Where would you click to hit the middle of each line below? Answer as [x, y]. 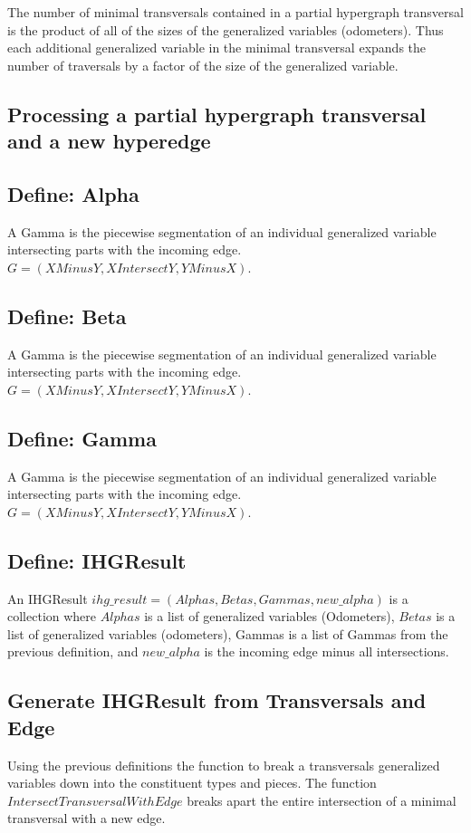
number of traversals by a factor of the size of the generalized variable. [203, 65]
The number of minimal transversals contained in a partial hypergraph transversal [235, 12]
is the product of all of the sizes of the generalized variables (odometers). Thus [226, 29]
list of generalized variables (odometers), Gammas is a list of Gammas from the [228, 633]
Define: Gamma [82, 438]
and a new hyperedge [109, 141]
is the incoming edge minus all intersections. [327, 651]
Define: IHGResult [97, 560]
